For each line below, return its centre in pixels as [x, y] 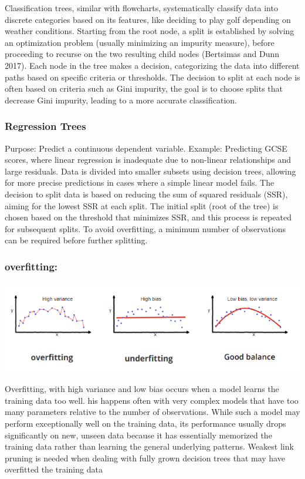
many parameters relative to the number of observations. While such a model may [152, 412]
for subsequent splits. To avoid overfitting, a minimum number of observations [145, 228]
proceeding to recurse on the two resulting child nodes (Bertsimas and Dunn [142, 54]
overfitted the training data [54, 469]
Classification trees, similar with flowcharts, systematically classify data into [141, 8]
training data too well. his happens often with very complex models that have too [152, 400]
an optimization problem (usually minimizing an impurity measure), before [140, 42]
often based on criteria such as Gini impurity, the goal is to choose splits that [144, 88]
